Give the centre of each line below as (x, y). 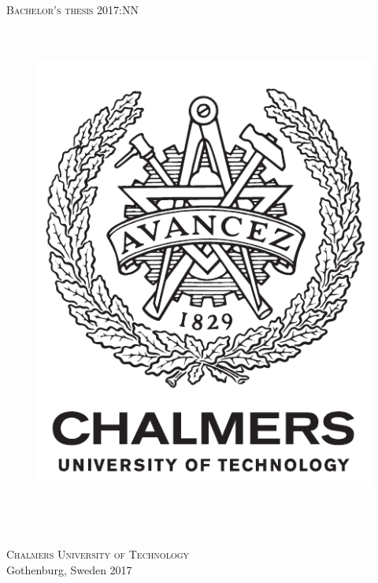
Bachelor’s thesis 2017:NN (72, 9)
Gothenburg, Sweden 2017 (69, 569)
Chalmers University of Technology (98, 554)
